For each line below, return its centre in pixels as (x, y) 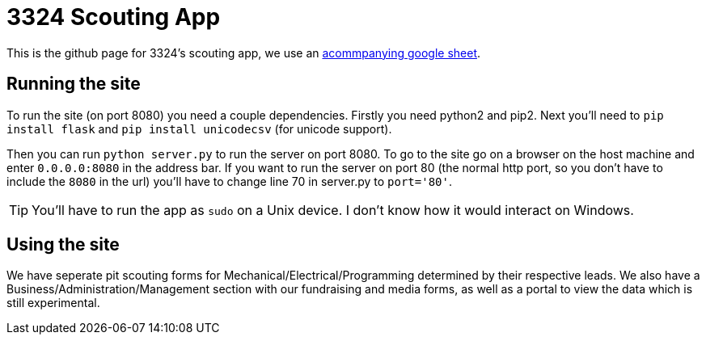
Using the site (63, 245)
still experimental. (53, 303)
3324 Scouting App (114, 17)
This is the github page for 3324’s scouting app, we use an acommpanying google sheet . (244, 53)
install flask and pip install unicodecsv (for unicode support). (199, 128)
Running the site (74, 84)
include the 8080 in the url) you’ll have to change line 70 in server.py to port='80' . (229, 181)
